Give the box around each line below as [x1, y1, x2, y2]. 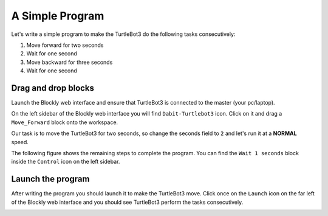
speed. [11, 138, 29, 145]
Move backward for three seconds [26, 58, 113, 66]
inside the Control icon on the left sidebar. [11, 158, 120, 165]
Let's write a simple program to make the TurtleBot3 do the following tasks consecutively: [11, 30, 236, 38]
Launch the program [11, 174, 90, 184]
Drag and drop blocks [11, 83, 94, 93]
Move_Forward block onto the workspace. [11, 119, 118, 126]
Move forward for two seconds [26, 41, 104, 49]
